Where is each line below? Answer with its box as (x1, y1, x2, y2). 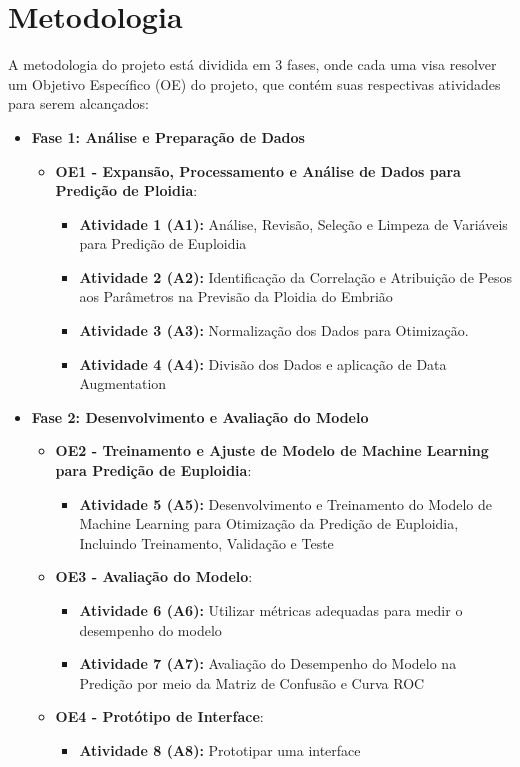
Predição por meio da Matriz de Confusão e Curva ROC (79, 672, 425, 693)
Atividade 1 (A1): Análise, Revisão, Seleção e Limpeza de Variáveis (79, 213, 508, 234)
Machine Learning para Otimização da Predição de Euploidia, (79, 513, 459, 534)
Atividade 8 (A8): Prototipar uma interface (79, 739, 361, 760)
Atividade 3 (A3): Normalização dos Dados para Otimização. (79, 320, 469, 341)
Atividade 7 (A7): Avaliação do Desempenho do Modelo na (79, 653, 457, 674)
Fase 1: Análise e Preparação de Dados (31, 126, 305, 147)
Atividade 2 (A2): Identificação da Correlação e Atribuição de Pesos (79, 266, 512, 287)
